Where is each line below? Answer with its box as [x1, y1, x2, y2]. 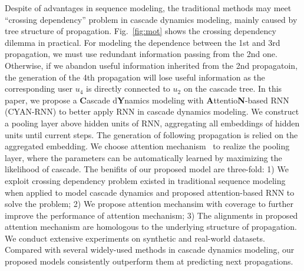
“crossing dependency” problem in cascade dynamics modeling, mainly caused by [5, 13, 298, 25]
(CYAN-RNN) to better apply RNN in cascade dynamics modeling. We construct [5, 105, 299, 118]
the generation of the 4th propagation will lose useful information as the [5, 71, 265, 83]
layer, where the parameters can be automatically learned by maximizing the [5, 151, 282, 163]
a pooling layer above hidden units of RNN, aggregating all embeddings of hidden [5, 116, 300, 129]
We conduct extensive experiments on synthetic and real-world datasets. [5, 232, 265, 244]
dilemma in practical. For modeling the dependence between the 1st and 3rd [5, 36, 280, 48]
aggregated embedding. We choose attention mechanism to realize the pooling [5, 140, 290, 152]
